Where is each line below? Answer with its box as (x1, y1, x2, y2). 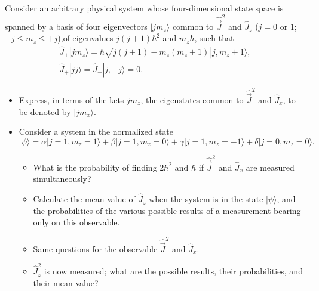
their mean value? (33, 276, 99, 289)
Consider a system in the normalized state (19, 125, 173, 138)
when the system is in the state (149, 193, 263, 205)
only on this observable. (33, 216, 120, 228)
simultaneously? (33, 172, 91, 185)
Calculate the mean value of (33, 193, 136, 205)
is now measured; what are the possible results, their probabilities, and (44, 265, 303, 277)
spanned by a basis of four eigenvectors (5, 20, 148, 32)
